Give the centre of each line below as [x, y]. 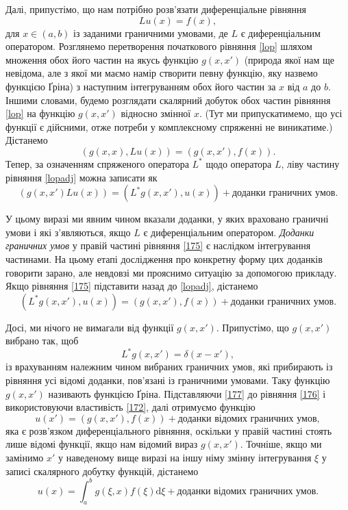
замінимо [25, 457]
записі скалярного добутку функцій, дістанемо [102, 471]
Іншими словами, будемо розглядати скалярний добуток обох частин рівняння [168, 100]
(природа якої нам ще [289, 59]
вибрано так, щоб [42, 341]
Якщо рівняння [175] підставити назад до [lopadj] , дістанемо [132, 286]
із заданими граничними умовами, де [151, 33]
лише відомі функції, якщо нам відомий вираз [102, 444]
